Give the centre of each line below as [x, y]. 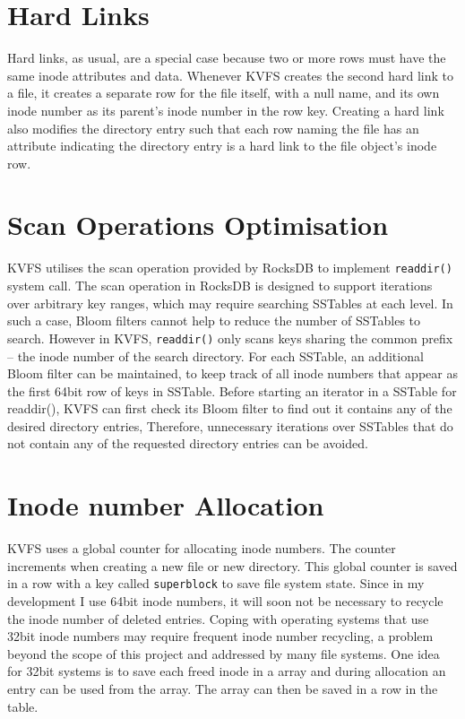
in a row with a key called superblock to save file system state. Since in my [216, 583]
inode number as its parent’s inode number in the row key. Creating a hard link [226, 110]
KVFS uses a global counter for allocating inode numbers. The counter [202, 548]
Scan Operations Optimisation [198, 225]
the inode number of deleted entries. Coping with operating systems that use [218, 618]
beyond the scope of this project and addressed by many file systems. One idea [224, 653]
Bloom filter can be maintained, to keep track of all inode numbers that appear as [232, 373]
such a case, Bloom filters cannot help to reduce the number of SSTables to [214, 321]
